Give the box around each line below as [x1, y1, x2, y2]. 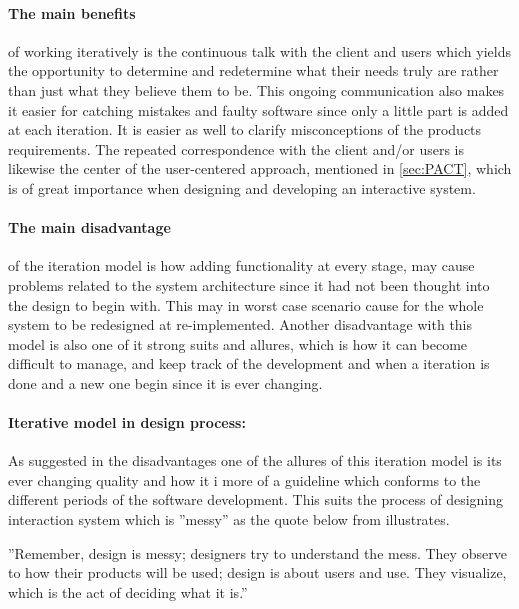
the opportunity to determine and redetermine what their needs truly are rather [8, 60, 499, 81]
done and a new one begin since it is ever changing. [8, 372, 323, 393]
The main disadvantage [8, 217, 171, 238]
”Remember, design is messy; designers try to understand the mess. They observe [8, 542, 507, 563]
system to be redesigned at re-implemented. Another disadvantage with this [8, 314, 473, 335]
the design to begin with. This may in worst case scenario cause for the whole [8, 294, 484, 315]
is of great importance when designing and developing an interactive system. [8, 177, 476, 198]
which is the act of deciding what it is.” [8, 581, 248, 602]
